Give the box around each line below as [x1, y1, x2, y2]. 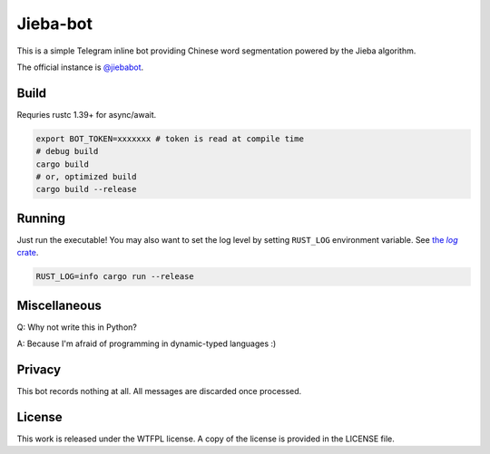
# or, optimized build [35, 172, 137, 181]
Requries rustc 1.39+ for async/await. [16, 109, 157, 120]
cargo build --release [35, 184, 137, 195]
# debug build [35, 146, 99, 157]
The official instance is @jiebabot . [16, 62, 144, 72]
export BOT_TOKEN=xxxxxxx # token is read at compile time [35, 133, 304, 144]
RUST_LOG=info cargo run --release [35, 272, 194, 282]
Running [16, 210, 66, 226]
